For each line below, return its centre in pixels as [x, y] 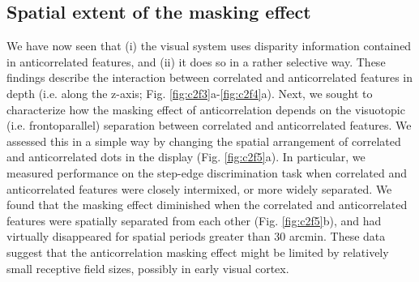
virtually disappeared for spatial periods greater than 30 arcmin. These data [196, 236]
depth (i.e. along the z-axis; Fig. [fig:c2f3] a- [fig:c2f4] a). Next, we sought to [190, 93]
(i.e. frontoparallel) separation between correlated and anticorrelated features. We [209, 125]
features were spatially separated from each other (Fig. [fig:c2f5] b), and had [194, 220]
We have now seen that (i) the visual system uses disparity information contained [209, 46]
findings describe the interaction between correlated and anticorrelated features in [210, 77]
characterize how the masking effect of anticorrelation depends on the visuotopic [206, 109]
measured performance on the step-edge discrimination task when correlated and [207, 172]
